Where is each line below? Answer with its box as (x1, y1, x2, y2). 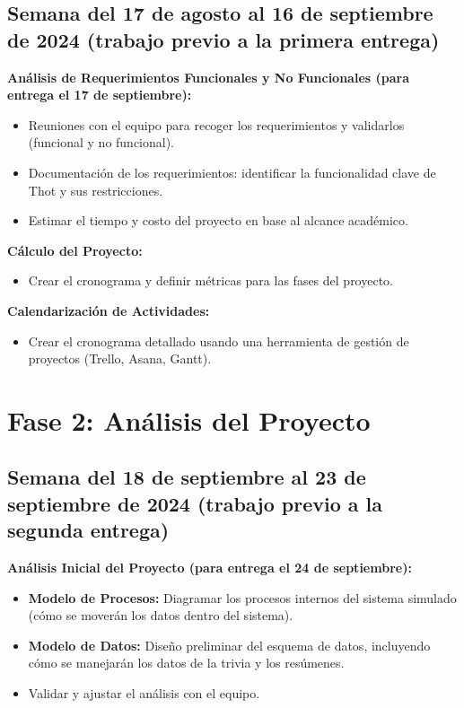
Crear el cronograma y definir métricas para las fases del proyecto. (28, 271, 393, 290)
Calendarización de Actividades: (7, 301, 210, 319)
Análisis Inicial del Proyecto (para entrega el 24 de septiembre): (7, 558, 412, 577)
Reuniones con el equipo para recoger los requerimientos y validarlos (28, 115, 405, 134)
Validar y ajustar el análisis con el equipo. (28, 684, 260, 703)
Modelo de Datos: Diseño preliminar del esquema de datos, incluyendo (28, 635, 431, 654)
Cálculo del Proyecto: (7, 240, 143, 259)
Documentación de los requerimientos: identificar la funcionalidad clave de (28, 162, 436, 181)
